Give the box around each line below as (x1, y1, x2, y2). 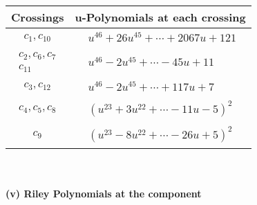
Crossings (11, 9, 64, 25)
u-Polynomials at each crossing (75, 9, 246, 25)
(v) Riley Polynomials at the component (6, 186, 202, 200)
